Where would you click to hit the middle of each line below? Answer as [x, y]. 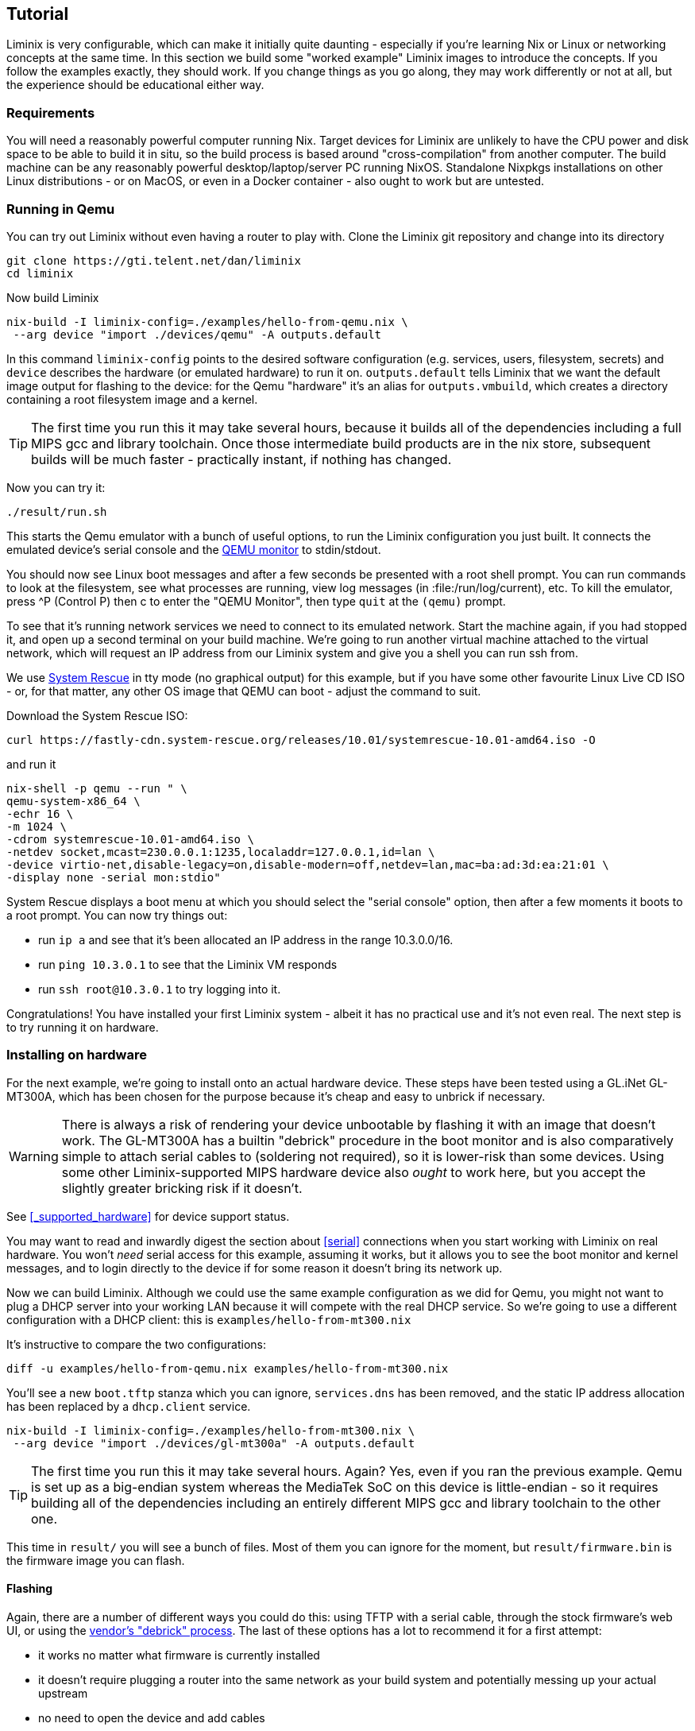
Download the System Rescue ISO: [97, 715]
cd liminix [40, 273]
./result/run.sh [57, 511]
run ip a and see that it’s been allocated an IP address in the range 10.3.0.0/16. [246, 939]
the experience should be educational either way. [135, 85]
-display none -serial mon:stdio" [114, 877]
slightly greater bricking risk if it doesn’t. [182, 1188]
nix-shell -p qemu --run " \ [97, 788]
